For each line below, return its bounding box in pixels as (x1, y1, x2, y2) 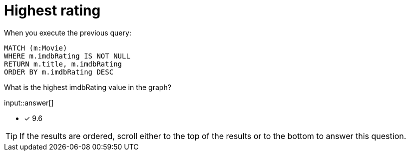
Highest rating (4, 2, 101, 19)
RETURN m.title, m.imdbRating (4, 59, 122, 68)
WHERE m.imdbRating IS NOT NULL (4, 51, 130, 60)
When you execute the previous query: (4, 28, 131, 37)
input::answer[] (4, 98, 54, 107)
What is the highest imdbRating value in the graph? (4, 82, 171, 91)
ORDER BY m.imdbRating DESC (4, 67, 114, 76)
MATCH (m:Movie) (4, 43, 67, 52)
